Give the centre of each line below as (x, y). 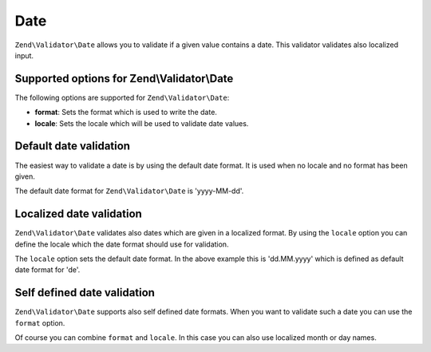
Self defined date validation (85, 293)
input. (24, 55)
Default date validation (73, 146)
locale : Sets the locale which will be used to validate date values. (142, 123)
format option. (40, 322)
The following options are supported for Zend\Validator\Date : (122, 97)
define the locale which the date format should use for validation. (122, 244)
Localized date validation (79, 214)
